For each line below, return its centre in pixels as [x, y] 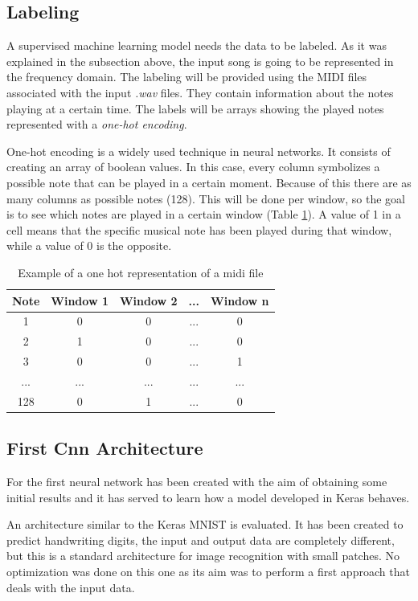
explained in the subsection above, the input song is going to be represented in [200, 61]
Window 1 [80, 300]
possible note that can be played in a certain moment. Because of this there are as [209, 182]
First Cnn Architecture [105, 448]
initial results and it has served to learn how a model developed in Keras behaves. [208, 497]
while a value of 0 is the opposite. [89, 245]
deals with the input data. [71, 587]
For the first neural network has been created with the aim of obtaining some [197, 482]
